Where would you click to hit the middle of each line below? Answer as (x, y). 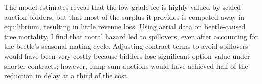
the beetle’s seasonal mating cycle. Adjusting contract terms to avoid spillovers (126, 46)
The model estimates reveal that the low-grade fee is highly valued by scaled (123, 7)
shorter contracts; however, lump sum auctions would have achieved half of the (126, 66)
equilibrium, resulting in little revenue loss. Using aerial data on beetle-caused (125, 26)
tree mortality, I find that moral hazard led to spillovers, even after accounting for (131, 36)
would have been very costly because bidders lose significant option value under (127, 56)
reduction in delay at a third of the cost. (67, 76)
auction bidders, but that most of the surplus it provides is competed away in (124, 16)
